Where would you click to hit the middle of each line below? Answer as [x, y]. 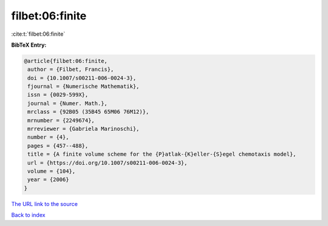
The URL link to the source [45, 204]
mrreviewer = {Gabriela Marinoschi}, [84, 129]
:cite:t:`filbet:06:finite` [38, 34]
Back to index [28, 215]
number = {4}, [48, 137]
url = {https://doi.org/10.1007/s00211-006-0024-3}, [108, 163]
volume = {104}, [52, 171]
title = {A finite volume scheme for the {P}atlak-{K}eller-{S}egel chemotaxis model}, [162, 154]
